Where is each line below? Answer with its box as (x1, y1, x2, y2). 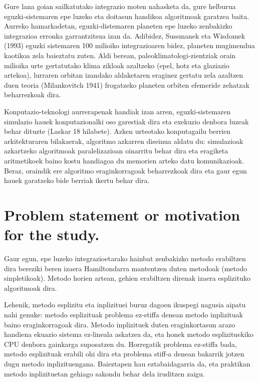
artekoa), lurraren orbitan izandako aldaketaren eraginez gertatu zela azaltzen (4, 70, 243, 80)
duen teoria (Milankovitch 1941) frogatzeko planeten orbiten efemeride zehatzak (4, 79, 249, 90)
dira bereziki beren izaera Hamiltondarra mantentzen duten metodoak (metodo (4, 263, 247, 273)
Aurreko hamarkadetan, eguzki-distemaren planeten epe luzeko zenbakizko (4, 21, 232, 31)
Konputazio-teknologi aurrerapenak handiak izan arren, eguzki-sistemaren (4, 106, 231, 116)
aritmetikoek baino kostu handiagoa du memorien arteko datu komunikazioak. (4, 155, 244, 165)
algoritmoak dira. (4, 282, 57, 293)
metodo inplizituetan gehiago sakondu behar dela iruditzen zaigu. (4, 368, 205, 378)
